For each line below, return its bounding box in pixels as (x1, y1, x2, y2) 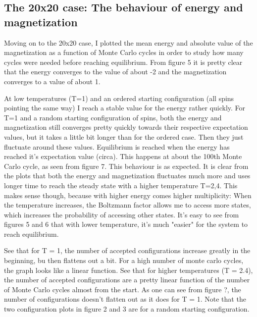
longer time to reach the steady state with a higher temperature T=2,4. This (4, 180, 238, 190)
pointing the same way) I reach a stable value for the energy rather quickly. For (4, 103, 246, 113)
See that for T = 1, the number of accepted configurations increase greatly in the (4, 245, 251, 256)
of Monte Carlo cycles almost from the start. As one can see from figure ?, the (4, 284, 241, 294)
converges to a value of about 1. (4, 76, 101, 86)
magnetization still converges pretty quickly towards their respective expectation (4, 122, 248, 132)
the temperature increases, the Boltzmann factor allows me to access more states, (4, 200, 251, 210)
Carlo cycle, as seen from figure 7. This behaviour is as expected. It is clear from (4, 160, 249, 171)
